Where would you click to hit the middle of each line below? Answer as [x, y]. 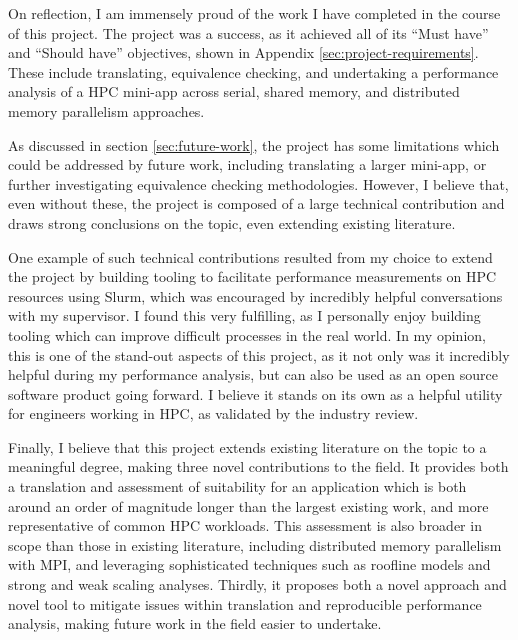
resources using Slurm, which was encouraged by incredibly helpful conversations [255, 295]
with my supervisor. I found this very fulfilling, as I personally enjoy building [244, 315]
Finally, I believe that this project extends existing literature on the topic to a [247, 446]
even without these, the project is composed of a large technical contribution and [256, 203]
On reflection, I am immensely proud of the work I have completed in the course [254, 13]
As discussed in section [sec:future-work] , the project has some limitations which [254, 144]
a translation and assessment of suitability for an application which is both [237, 486]
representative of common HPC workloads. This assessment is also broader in [245, 525]
